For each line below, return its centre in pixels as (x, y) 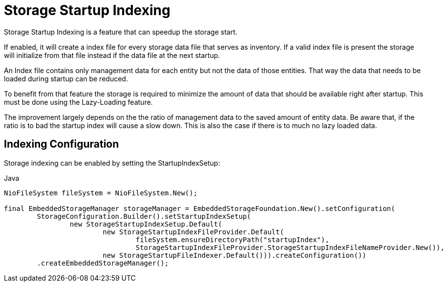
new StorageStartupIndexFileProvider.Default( (193, 232)
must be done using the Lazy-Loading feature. (78, 102)
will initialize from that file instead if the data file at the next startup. (112, 55)
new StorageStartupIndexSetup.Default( (146, 224)
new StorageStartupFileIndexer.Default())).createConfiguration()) (234, 255)
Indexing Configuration (62, 144)
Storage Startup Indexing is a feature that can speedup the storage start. (121, 32)
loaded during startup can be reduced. (66, 78)
